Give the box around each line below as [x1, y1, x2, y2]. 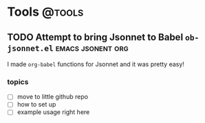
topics [7, 77, 29, 86]
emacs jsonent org [55, 42, 129, 53]
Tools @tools [7, 4, 84, 20]
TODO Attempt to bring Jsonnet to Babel [7, 31, 184, 43]
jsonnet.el [7, 43, 54, 53]
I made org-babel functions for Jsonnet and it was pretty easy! [7, 60, 184, 68]
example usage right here [17, 108, 90, 116]
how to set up [17, 100, 56, 109]
